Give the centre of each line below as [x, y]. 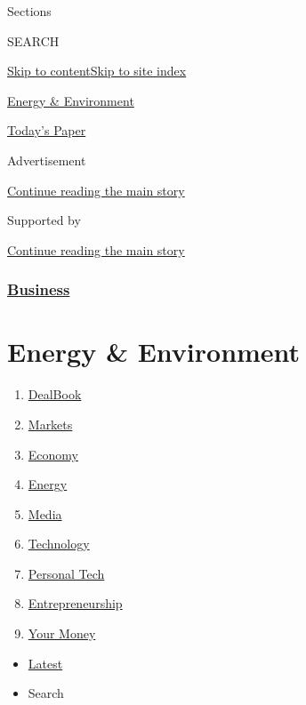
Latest [45, 663]
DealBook [55, 394]
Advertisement [47, 160]
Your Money [62, 633]
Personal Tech [66, 573]
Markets [50, 424]
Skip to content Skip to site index [97, 71]
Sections [29, 11]
